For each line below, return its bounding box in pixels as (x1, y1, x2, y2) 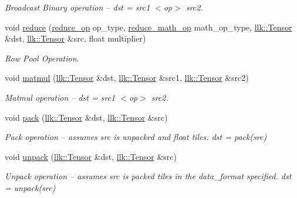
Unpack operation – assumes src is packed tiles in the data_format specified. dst (5, 170, 292, 182)
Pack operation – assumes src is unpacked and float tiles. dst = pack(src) (5, 131, 267, 143)
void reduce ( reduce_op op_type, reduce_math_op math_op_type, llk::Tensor (5, 21, 292, 33)
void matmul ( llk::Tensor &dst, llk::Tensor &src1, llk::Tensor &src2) (5, 71, 249, 84)
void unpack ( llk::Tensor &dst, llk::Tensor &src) (5, 150, 177, 162)
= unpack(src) (5, 181, 56, 193)
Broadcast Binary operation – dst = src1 (5, 1, 150, 13)
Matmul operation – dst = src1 (5, 91, 116, 103)
